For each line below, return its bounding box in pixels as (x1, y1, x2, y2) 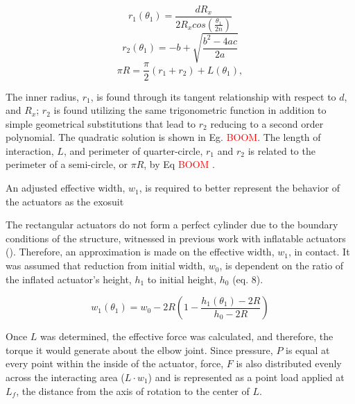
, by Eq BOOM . (144, 157, 215, 171)
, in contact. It (288, 244, 350, 259)
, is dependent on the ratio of (219, 258, 344, 273)
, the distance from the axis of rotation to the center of (16, 383, 250, 398)
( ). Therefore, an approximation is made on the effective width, (6, 244, 275, 259)
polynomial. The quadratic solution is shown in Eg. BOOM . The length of (6, 130, 321, 144)
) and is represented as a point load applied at (148, 370, 345, 385)
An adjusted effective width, (6, 180, 125, 195)
